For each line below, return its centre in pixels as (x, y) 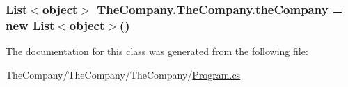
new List (30, 25)
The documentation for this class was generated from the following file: (157, 51)
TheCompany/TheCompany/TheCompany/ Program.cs (123, 74)
